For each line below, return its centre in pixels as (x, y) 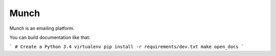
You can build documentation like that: (50, 37)
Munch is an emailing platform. (42, 28)
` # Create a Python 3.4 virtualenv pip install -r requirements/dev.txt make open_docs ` (127, 47)
